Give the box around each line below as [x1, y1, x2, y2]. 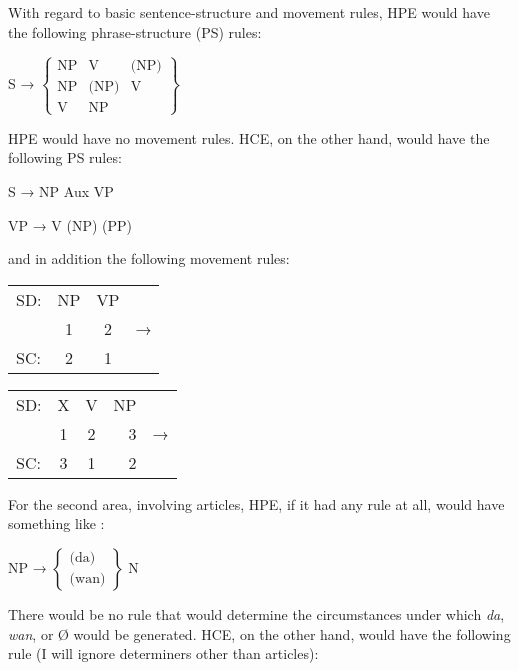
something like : [8, 513, 105, 534]
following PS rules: [8, 147, 122, 168]
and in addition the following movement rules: [8, 248, 290, 269]
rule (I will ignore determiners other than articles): [8, 643, 319, 664]
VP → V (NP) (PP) [8, 214, 133, 235]
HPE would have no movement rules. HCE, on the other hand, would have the [8, 127, 490, 148]
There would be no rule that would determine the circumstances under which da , [8, 603, 505, 624]
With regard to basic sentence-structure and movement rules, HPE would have [8, 2, 490, 22]
